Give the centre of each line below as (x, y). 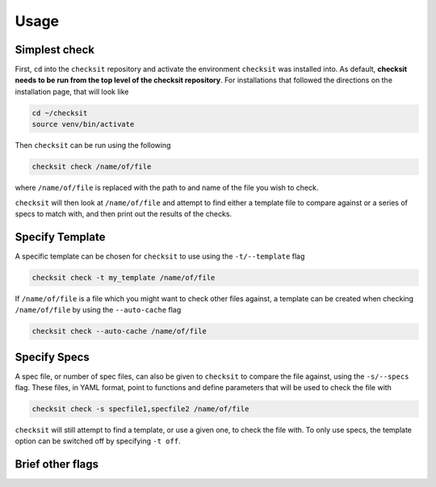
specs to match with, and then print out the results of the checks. (124, 213)
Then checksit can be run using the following (93, 145)
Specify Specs (52, 357)
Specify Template (60, 237)
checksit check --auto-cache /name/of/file (119, 332)
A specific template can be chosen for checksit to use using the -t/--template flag (160, 256)
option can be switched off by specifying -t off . (98, 441)
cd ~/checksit (60, 113)
